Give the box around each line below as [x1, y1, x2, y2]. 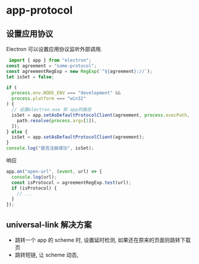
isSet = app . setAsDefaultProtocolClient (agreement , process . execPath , [11, 112, 190, 118]
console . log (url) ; [11, 174, 58, 180]
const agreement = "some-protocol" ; [6, 63, 97, 69]
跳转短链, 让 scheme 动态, [14, 251, 78, 258]
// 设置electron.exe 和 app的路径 [11, 107, 91, 113]
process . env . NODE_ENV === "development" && [11, 90, 121, 96]
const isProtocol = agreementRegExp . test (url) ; [11, 179, 132, 186]
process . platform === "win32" [11, 96, 86, 101]
